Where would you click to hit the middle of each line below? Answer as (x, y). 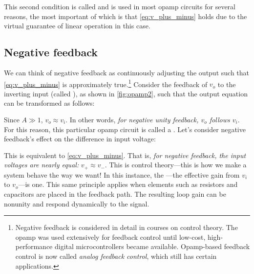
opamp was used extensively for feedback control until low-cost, (110, 237)
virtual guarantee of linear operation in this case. (77, 26)
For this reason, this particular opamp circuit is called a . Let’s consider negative (125, 129)
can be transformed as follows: (49, 103)
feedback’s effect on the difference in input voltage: (80, 139)
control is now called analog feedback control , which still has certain (116, 256)
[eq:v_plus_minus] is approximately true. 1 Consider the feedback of (106, 83)
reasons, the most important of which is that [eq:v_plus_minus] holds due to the (126, 16)
